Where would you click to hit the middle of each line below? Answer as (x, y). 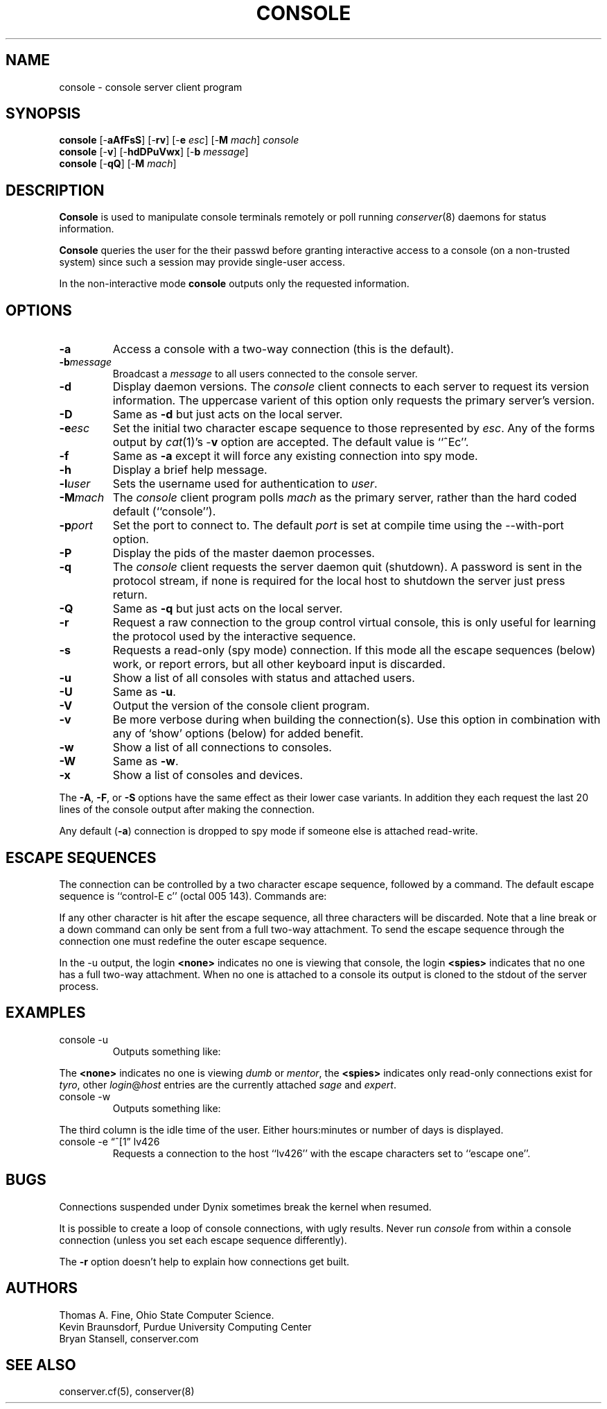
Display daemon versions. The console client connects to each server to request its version (351, 387)
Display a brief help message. (190, 470)
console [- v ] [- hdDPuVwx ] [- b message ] (154, 152)
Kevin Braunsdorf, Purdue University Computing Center (185, 1326)
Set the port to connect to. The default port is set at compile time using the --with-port (338, 526)
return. (130, 595)
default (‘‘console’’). (164, 512)
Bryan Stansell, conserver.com (129, 1338)
